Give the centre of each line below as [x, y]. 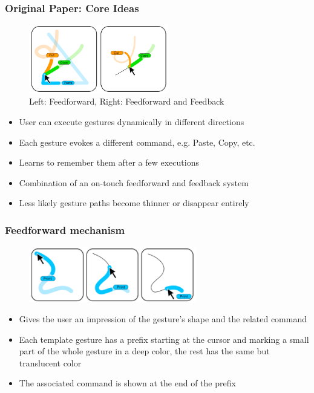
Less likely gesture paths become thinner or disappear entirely [134, 203]
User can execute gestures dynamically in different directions [132, 121]
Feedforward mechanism [65, 229]
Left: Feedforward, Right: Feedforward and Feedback [127, 101]
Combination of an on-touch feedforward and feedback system [134, 182]
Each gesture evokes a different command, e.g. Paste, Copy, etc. [137, 142]
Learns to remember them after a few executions [109, 162]
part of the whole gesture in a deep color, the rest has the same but [144, 351]
